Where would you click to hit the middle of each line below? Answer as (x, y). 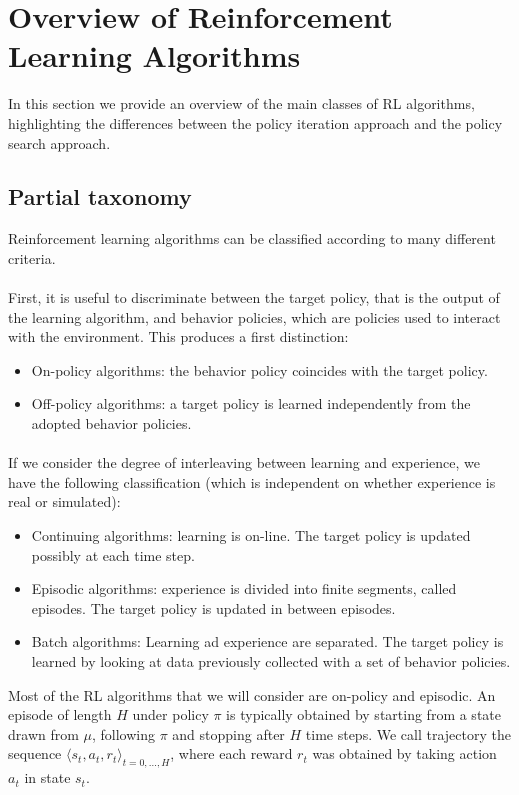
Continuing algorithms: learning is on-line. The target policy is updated (251, 535)
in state (47, 777)
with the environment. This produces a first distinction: (178, 336)
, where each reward (231, 753)
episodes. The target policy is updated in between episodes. (213, 607)
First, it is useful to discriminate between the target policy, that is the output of (254, 297)
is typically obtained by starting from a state (363, 714)
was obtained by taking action (404, 753)
